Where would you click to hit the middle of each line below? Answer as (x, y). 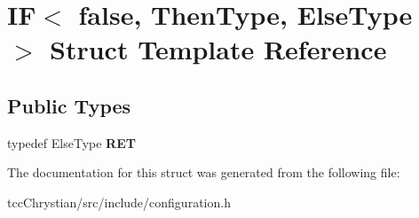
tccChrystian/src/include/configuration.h (119, 202)
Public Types (69, 105)
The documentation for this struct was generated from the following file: (204, 172)
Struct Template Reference (218, 49)
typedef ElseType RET (71, 142)
